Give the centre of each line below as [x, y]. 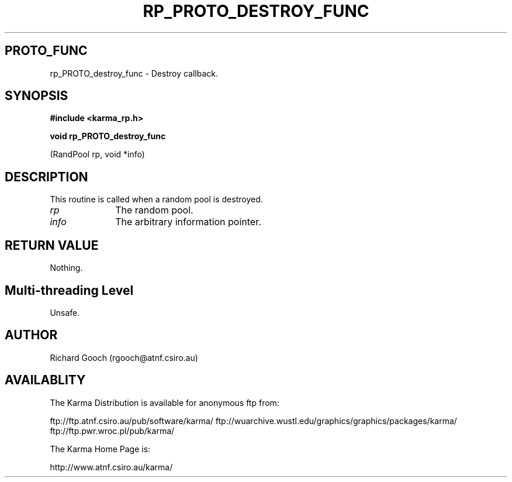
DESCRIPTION [46, 177]
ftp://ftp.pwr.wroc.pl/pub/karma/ [112, 431]
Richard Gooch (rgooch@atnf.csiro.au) [124, 357]
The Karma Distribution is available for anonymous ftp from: [165, 402]
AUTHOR [31, 335]
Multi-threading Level [69, 290]
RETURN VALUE [52, 245]
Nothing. [66, 268]
